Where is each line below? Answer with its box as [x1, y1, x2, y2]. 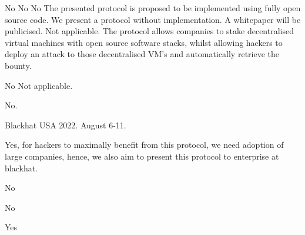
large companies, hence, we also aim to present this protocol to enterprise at [5, 150, 279, 162]
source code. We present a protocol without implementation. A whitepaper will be [5, 13, 301, 25]
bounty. [5, 59, 32, 71]
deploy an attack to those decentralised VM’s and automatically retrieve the [5, 48, 279, 60]
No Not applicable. [5, 79, 73, 91]
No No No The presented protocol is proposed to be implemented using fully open [5, 2, 301, 14]
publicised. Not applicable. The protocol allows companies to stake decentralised [5, 25, 294, 37]
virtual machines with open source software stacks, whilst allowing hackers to [5, 36, 283, 48]
